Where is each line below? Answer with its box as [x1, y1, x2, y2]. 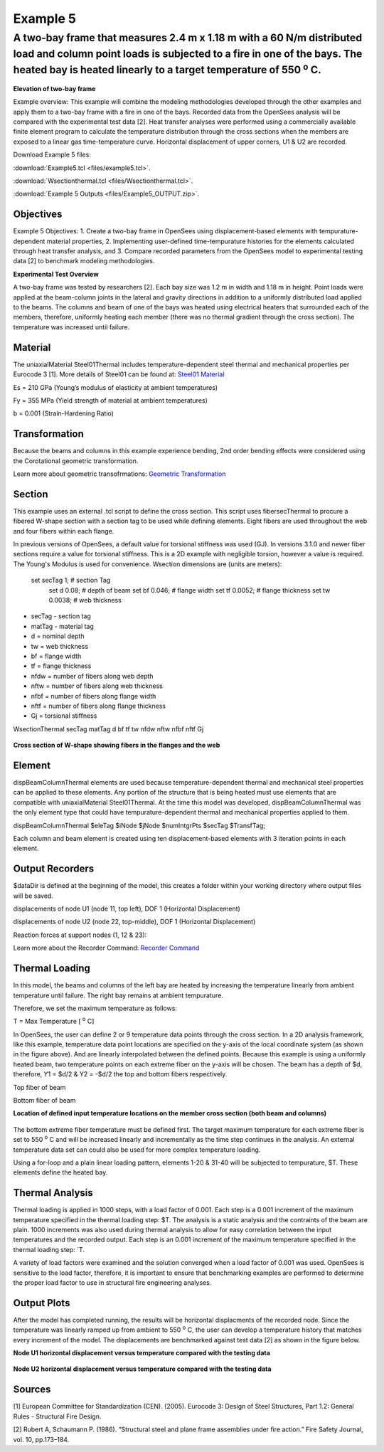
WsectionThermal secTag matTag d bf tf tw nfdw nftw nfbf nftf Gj [13, 724, 204, 733]
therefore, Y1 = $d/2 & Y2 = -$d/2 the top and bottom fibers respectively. [13, 1070, 228, 1079]
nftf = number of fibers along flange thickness [31, 701, 166, 710]
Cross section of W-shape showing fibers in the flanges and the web [13, 741, 220, 750]
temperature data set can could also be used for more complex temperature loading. [13, 1145, 261, 1154]
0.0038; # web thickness [48, 596, 122, 605]
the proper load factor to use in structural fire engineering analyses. [13, 1278, 212, 1287]
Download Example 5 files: [13, 150, 92, 159]
